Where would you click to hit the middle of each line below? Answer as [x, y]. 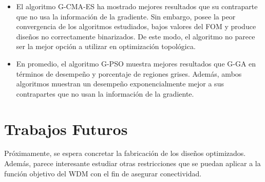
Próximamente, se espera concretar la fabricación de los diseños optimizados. [125, 153]
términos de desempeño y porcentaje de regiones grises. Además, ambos [129, 73]
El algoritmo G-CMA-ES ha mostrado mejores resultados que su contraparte [137, 6]
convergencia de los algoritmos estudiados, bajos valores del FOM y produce [136, 26]
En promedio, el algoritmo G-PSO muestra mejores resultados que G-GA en [136, 63]
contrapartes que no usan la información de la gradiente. [105, 93]
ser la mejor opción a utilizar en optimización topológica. [106, 46]
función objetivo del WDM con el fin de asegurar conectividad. [103, 173]
